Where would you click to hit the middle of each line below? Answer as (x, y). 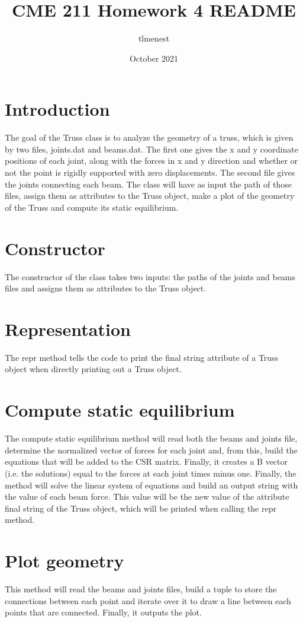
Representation (68, 329)
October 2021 (154, 58)
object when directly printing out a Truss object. (93, 369)
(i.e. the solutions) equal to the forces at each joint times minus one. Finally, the (151, 473)
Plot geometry (65, 561)
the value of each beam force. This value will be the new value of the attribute (147, 496)
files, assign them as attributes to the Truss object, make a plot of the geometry (150, 196)
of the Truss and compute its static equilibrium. (92, 207)
